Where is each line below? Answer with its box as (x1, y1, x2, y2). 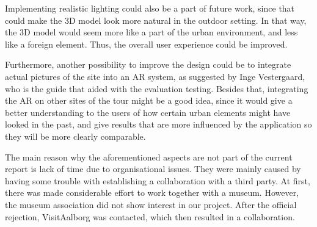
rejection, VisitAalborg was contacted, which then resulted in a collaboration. (5, 210, 295, 223)
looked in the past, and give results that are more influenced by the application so (5, 118, 312, 131)
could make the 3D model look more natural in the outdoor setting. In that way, (5, 13, 307, 26)
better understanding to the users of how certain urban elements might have (5, 106, 291, 118)
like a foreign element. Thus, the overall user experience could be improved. (5, 37, 288, 50)
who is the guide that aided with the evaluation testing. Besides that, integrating (5, 82, 308, 95)
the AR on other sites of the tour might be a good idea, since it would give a (5, 94, 293, 107)
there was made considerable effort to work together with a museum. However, (5, 186, 299, 199)
